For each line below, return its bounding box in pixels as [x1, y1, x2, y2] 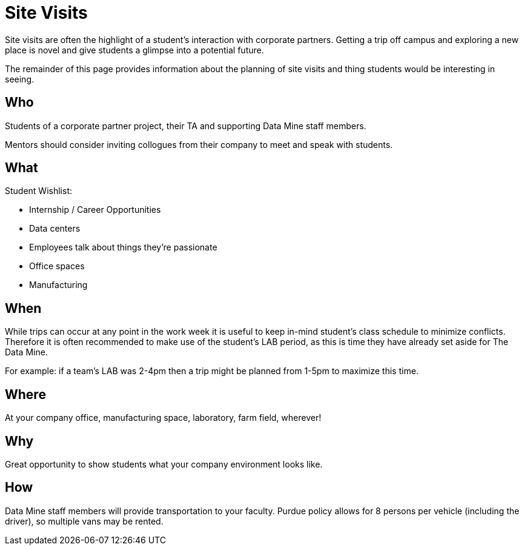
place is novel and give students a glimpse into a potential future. [5, 44, 264, 55]
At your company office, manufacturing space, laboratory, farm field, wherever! [5, 412, 322, 423]
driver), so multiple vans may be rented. [5, 515, 164, 526]
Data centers [29, 223, 81, 234]
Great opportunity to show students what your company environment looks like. [5, 458, 323, 469]
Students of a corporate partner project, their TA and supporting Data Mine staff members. [5, 120, 366, 131]
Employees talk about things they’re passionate [29, 242, 217, 253]
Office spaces [29, 261, 85, 272]
